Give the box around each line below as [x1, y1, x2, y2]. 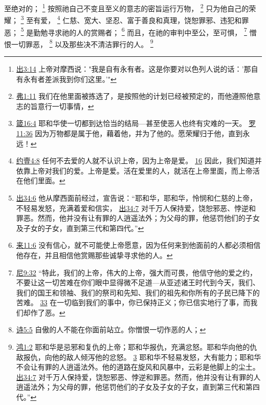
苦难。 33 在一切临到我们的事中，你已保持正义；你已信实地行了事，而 [16, 297, 251, 308]
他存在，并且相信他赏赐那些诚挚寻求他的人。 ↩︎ [16, 249, 173, 260]
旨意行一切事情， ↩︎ [30, 100, 94, 111]
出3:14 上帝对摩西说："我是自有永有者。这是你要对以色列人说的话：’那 [16, 63, 251, 74]
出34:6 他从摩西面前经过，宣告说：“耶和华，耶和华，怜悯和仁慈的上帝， [16, 192, 257, 203]
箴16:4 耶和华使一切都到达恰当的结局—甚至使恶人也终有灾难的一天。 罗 [16, 118, 256, 129]
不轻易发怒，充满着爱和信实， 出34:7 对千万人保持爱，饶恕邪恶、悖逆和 [16, 202, 256, 213]
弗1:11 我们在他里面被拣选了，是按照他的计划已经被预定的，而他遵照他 [16, 91, 254, 101]
